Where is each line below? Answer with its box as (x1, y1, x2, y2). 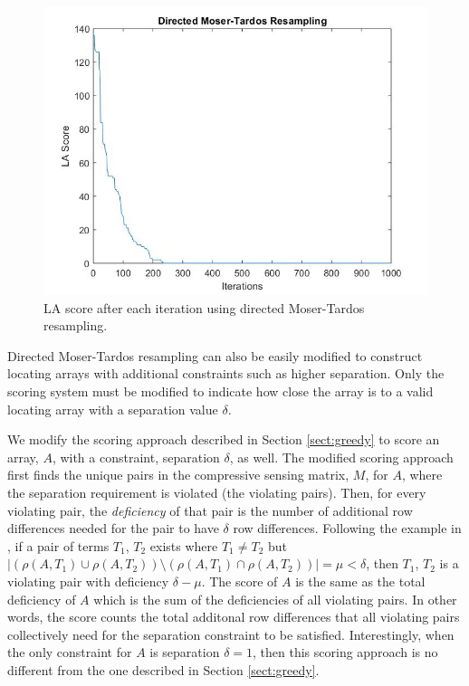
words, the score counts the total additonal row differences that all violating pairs (7, 607, 460, 626)
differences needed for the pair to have (7, 519, 219, 538)
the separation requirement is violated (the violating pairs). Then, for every (7, 482, 426, 501)
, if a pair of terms (7, 536, 110, 555)
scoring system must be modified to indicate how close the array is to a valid (7, 381, 434, 400)
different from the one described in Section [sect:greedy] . (7, 660, 320, 679)
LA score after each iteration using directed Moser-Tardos (43, 298, 365, 317)
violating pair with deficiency (7, 571, 169, 590)
